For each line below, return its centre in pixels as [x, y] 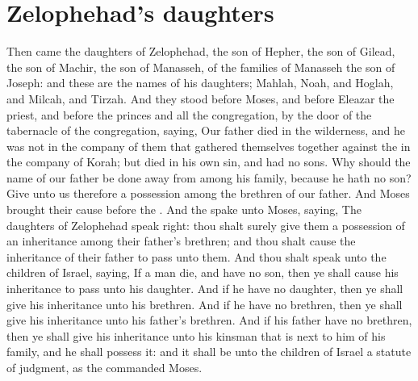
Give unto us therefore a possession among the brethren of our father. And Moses [208, 193]
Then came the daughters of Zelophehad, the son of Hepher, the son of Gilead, [201, 51]
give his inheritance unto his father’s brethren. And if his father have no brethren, [209, 320]
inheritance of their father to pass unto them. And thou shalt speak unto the [196, 256]
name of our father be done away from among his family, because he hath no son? [209, 177]
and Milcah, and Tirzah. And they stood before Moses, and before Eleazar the [201, 98]
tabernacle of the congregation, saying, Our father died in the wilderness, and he [206, 130]
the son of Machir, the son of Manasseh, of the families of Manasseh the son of [201, 67]
